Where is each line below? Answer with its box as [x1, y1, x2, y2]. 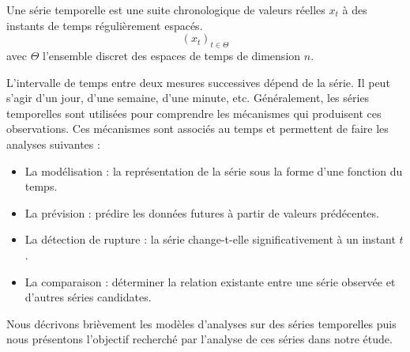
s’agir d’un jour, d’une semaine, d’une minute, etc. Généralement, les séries [6, 89, 370, 106]
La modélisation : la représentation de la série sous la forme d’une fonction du [24, 162, 403, 179]
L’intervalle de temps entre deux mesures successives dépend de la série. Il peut [6, 74, 390, 90]
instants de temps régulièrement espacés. [6, 17, 203, 33]
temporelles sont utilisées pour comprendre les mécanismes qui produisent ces [6, 104, 382, 121]
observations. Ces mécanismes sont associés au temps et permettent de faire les [6, 120, 389, 137]
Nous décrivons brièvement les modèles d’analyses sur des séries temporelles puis [6, 315, 397, 331]
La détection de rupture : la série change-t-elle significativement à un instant [24, 231, 396, 248]
